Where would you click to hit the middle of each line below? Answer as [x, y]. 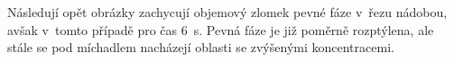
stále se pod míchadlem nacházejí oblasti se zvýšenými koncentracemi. [201, 47]
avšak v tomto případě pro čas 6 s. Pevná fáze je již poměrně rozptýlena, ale [221, 29]
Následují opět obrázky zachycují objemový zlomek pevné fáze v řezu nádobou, [227, 12]
